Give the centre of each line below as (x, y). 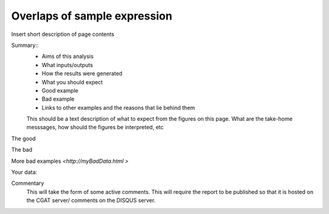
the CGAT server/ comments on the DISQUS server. (91, 201)
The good (23, 138)
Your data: (24, 172)
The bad (22, 150)
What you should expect (72, 82)
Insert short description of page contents (63, 34)
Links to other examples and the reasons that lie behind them (118, 107)
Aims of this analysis (68, 56)
